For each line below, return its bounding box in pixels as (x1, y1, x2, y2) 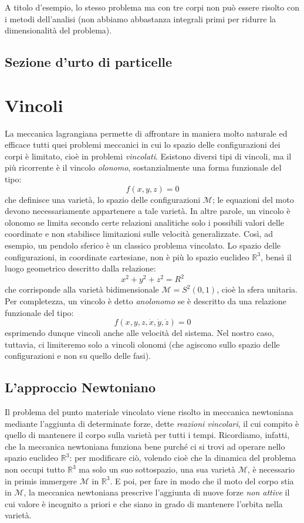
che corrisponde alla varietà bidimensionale (5, 283, 159, 296)
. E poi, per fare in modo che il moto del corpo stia (110, 474, 294, 487)
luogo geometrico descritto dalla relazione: (5, 262, 156, 274)
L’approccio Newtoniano (5, 378, 156, 396)
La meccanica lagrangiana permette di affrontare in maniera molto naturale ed (5, 127, 288, 139)
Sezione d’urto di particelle (5, 53, 173, 71)
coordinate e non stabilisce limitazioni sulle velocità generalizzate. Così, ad (5, 227, 273, 240)
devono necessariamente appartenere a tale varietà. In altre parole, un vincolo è (5, 205, 291, 217)
